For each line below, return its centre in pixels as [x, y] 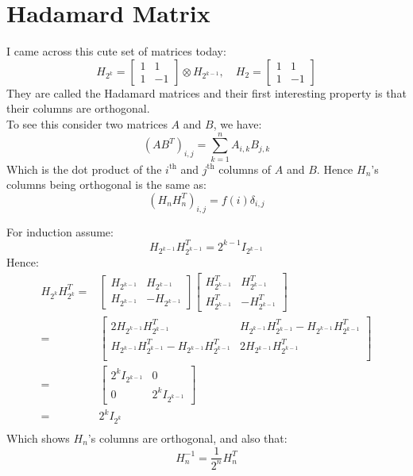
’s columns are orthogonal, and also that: [187, 438]
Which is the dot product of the [84, 169]
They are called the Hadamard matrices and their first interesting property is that [206, 92]
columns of [245, 169]
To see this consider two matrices [87, 123]
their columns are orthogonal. [78, 108]
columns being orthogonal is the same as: [106, 184]
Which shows [38, 438]
